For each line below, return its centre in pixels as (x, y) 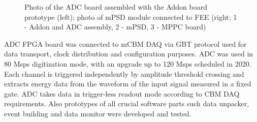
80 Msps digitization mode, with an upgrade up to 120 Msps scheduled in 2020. (128, 63)
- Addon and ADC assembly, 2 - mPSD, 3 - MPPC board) (115, 27)
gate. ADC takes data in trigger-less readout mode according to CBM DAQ (122, 93)
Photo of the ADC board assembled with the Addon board (116, 7)
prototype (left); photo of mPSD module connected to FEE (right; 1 (131, 17)
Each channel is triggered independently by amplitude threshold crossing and (124, 73)
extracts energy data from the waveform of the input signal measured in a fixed (128, 84)
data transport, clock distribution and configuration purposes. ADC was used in (129, 54)
